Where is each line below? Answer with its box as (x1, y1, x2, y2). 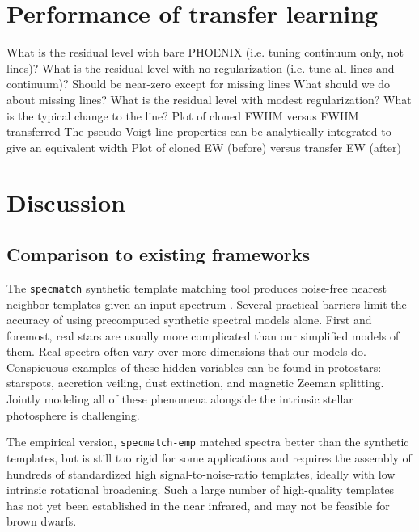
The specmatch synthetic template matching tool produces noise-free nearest (6, 279, 387, 296)
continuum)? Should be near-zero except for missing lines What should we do (6, 75, 391, 92)
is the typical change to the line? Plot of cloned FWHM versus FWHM (6, 107, 359, 124)
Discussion (6, 186, 125, 219)
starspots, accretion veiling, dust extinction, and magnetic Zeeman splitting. (6, 374, 384, 391)
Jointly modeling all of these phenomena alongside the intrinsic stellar (6, 391, 353, 407)
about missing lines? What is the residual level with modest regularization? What (6, 91, 412, 108)
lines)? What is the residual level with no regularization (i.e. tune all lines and (6, 59, 395, 76)
